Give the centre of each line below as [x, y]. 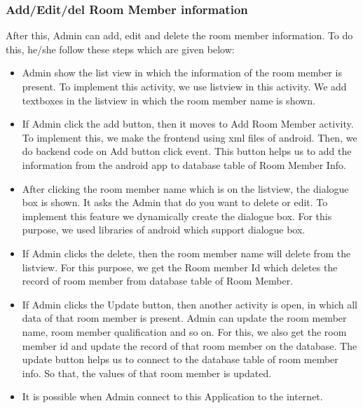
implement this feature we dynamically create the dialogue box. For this [177, 216]
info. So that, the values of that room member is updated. [147, 373]
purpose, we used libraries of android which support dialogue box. [164, 230]
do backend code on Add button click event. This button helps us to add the [187, 151]
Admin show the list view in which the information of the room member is [182, 73]
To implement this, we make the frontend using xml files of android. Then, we [190, 137]
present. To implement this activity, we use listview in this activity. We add [184, 86]
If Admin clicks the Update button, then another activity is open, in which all [190, 304]
